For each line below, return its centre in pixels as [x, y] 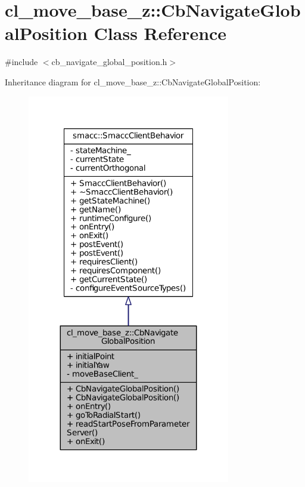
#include [21, 62]
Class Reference [160, 33]
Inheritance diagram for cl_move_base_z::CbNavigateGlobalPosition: [133, 81]
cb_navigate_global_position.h [109, 62]
